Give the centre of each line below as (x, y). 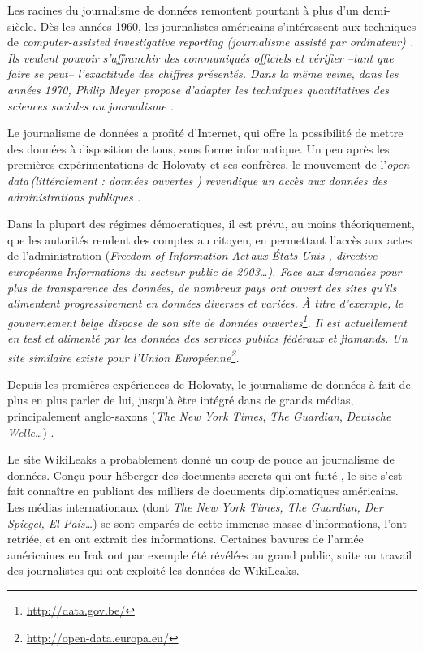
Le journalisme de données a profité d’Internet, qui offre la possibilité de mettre (205, 133)
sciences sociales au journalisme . (91, 105)
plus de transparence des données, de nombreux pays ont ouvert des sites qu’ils (202, 287)
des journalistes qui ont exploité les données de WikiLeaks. (153, 570)
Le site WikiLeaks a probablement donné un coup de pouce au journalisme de (201, 459)
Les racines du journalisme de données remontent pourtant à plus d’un (183, 10)
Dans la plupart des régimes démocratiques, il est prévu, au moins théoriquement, (211, 224)
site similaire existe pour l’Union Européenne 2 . (123, 356)
